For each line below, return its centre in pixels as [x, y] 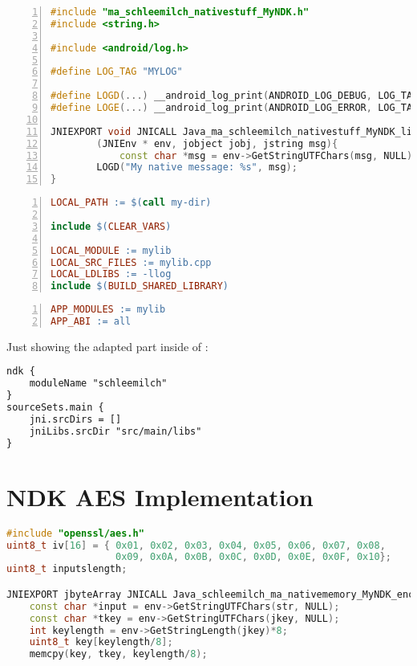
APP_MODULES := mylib [108, 310]
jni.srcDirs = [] [75, 419]
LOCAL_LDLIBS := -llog [111, 274]
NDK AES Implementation [160, 496]
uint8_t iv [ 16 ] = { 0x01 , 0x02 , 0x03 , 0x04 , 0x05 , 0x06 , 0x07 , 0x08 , [196, 545]
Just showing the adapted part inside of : [107, 346]
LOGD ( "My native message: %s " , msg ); [197, 168]
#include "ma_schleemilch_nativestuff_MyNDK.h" [180, 12]
